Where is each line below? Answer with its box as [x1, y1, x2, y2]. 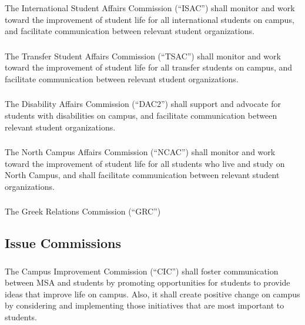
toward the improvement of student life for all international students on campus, [5, 13, 294, 25]
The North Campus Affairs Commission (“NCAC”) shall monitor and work [5, 146, 276, 158]
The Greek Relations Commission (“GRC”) [5, 205, 161, 217]
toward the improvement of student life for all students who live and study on [5, 157, 285, 169]
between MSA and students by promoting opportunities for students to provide [5, 276, 290, 289]
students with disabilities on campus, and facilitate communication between [5, 109, 277, 121]
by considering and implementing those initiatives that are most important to [5, 299, 284, 311]
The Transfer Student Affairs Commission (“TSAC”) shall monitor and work [5, 49, 281, 62]
